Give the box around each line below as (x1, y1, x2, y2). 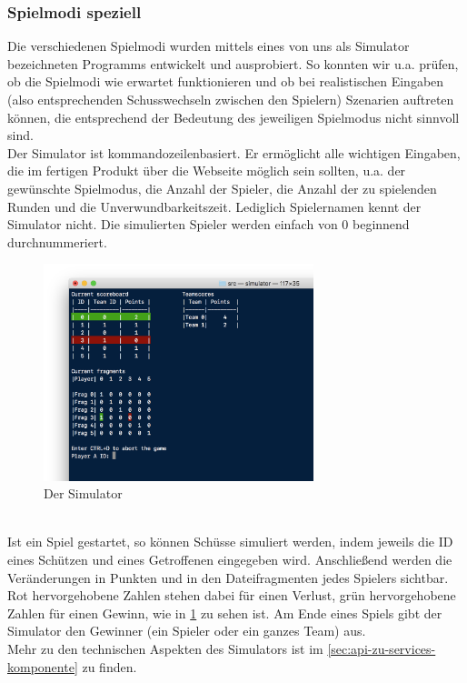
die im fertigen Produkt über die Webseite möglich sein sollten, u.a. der (7, 161, 406, 180)
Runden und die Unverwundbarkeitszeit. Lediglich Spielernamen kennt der (7, 196, 422, 216)
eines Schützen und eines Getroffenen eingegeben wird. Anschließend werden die (7, 549, 452, 568)
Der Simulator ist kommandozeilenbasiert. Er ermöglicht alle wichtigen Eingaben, (7, 143, 461, 162)
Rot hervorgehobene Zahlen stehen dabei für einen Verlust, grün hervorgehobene (7, 586, 456, 605)
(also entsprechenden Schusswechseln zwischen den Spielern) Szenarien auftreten (7, 90, 454, 108)
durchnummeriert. (7, 232, 107, 251)
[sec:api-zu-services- (327, 638, 436, 658)
